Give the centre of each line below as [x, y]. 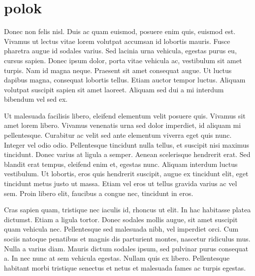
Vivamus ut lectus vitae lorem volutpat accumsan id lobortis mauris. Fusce [117, 41]
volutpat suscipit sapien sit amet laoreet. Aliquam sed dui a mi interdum [114, 89]
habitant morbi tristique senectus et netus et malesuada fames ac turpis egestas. [125, 267]
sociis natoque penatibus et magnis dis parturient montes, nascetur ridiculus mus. [127, 238]
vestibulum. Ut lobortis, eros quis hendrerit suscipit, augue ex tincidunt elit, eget [126, 174]
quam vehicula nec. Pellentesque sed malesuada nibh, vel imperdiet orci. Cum [121, 229]
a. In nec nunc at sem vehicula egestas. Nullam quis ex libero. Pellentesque [117, 258]
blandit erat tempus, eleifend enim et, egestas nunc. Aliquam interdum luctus [121, 164]
